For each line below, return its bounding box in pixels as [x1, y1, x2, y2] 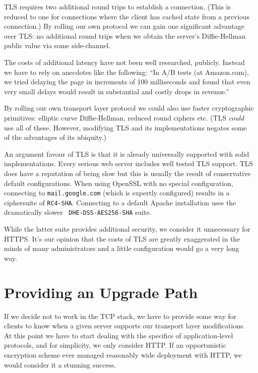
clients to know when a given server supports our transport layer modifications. [4, 320, 245, 331]
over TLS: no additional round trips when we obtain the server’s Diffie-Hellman [4, 30, 246, 41]
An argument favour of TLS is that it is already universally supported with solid [4, 148, 249, 159]
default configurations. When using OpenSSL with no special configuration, [4, 178, 233, 188]
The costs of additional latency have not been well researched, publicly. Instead [4, 57, 245, 67]
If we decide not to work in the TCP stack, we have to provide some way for [4, 311, 237, 321]
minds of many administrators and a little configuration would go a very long [4, 243, 239, 253]
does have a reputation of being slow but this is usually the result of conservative [4, 168, 251, 178]
